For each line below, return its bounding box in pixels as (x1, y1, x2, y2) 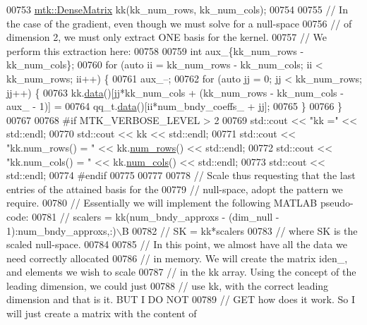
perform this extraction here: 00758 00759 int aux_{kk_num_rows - (6, 43, 304, 58)
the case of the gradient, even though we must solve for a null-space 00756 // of (6, 16, 352, 30)
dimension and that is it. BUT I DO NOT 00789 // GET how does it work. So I (6, 292, 356, 307)
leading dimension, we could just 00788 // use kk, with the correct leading (6, 278, 329, 293)
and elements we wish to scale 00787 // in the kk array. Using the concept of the (6, 264, 356, 279)
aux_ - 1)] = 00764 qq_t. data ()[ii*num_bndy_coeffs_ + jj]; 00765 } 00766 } (6, 99, 343, 114)
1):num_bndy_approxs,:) (6, 223, 116, 238)
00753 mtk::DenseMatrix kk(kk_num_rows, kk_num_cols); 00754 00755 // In (6, 2, 348, 16)
